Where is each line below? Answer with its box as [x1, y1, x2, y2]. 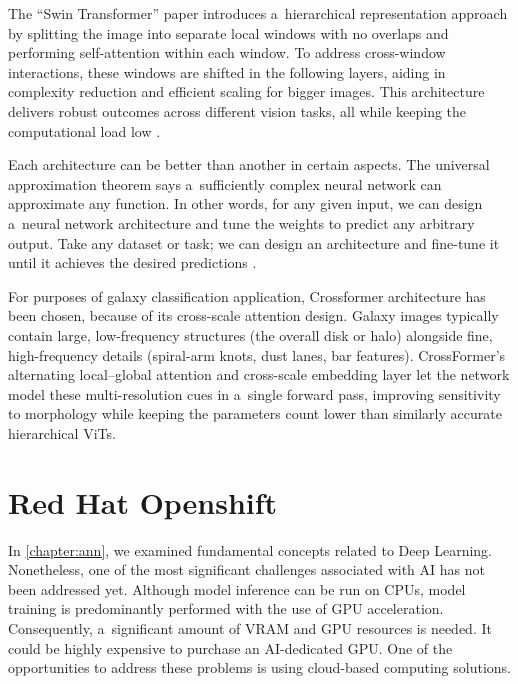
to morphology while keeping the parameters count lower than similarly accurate [8, 403, 502, 424]
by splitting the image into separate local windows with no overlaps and [8, 22, 449, 43]
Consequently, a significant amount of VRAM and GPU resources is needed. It [8, 617, 492, 638]
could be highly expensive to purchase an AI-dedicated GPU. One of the [8, 637, 453, 658]
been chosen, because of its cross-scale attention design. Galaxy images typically [8, 305, 499, 326]
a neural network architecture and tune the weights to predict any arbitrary [8, 212, 475, 233]
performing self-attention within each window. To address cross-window [8, 42, 446, 63]
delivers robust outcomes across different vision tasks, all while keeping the [8, 100, 467, 121]
